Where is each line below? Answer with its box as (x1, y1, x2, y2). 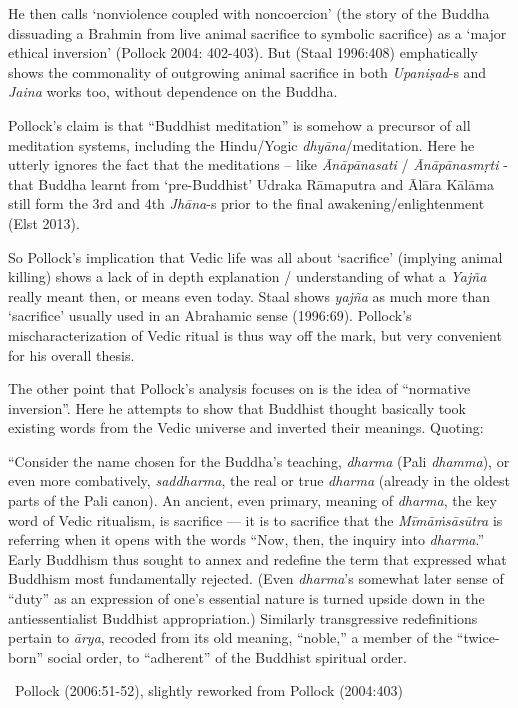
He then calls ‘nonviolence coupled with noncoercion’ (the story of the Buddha (8, 3, 490, 23)
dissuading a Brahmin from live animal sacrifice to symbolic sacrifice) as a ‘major (8, 22, 507, 43)
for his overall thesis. (8, 344, 135, 365)
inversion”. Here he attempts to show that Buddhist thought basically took (8, 397, 466, 418)
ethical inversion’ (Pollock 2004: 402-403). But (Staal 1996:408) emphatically (8, 42, 478, 63)
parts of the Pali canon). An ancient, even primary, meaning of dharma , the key (8, 490, 497, 511)
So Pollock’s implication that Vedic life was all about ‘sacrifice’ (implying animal (8, 246, 503, 267)
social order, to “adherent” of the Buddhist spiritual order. (47, 646, 407, 667)
